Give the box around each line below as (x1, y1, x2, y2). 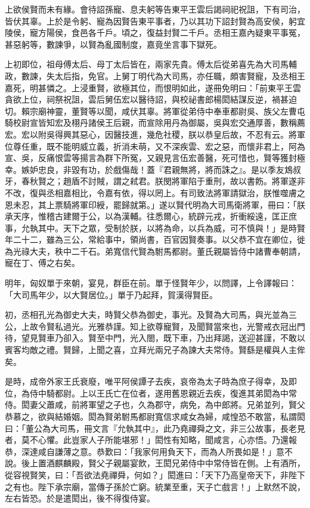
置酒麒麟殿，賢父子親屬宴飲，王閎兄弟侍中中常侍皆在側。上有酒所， (38, 457, 305, 469)
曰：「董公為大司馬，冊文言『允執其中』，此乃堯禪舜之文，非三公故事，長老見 (5, 422, 305, 434)
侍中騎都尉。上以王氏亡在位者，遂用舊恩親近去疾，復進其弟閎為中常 (29, 386, 297, 399)
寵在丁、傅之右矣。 (5, 256, 80, 269)
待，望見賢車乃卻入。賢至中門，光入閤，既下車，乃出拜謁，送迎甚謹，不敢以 (5, 332, 305, 344)
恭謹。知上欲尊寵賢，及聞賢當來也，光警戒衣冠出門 (104, 320, 305, 332)
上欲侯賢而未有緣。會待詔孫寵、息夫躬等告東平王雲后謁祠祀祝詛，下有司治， (5, 3, 305, 15)
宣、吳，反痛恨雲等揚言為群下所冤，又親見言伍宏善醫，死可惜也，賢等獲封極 (5, 151, 305, 164)
